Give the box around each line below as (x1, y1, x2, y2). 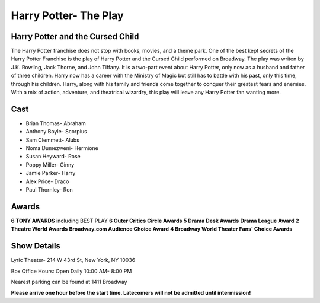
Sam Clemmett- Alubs (25, 136, 80, 143)
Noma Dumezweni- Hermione (25, 145, 99, 152)
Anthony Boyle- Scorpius (25, 128, 87, 135)
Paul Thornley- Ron (25, 186, 73, 193)
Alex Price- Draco (25, 178, 69, 185)
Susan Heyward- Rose (25, 153, 81, 160)
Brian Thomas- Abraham (25, 119, 86, 127)
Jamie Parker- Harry (25, 170, 76, 177)
